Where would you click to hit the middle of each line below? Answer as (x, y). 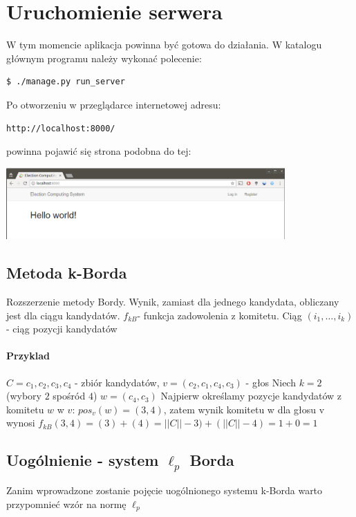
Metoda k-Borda (67, 273)
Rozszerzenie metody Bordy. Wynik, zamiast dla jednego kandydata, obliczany (173, 302)
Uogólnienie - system (83, 460)
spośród (69, 396)
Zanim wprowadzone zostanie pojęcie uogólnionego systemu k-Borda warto (165, 490)
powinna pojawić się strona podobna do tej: (99, 151)
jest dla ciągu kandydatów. (63, 315)
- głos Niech (271, 382)
